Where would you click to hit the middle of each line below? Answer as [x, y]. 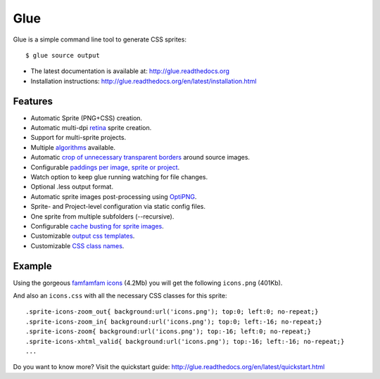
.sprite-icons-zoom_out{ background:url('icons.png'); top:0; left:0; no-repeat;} [172, 312]
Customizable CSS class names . [77, 245]
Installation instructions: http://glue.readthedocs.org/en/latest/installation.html [144, 81]
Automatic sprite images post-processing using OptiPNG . [114, 196]
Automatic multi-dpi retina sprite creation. [91, 128]
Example [32, 266]
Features [33, 101]
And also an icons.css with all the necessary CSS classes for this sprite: [120, 296]
